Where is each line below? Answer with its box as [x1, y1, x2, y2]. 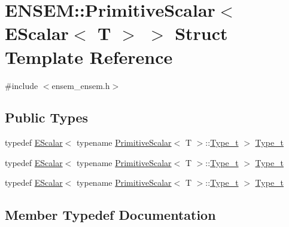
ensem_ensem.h [51, 79, 110, 91]
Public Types [5, 108, 89, 127]
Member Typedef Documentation [5, 205, 216, 224]
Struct [175, 21, 228, 45]
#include [5, 79, 38, 91]
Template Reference [5, 44, 173, 69]
